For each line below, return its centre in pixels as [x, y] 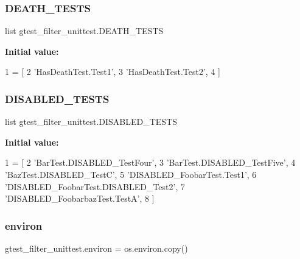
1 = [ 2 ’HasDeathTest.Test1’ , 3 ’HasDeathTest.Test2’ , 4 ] [113, 72]
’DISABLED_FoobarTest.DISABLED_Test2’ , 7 [95, 186]
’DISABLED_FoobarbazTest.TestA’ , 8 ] [80, 198]
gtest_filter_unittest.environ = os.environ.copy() [96, 248]
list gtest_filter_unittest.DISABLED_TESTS [91, 122]
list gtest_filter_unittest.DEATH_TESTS [84, 31]
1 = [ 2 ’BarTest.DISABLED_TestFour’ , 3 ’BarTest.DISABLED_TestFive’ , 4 [150, 162]
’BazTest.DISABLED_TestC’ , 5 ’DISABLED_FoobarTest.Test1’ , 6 [131, 174]
